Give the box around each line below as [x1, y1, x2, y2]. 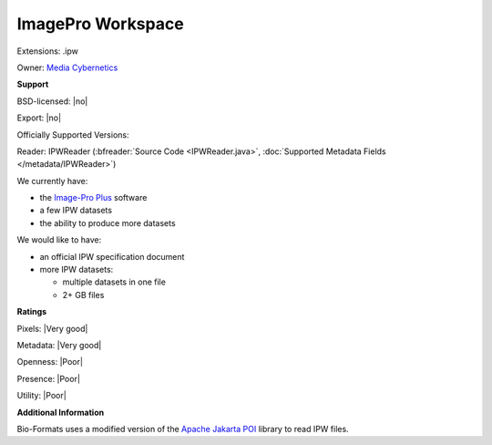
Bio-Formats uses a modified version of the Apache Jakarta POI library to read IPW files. [16, 423, 350, 434]
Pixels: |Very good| [16, 323, 88, 334]
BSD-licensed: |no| [16, 96, 88, 107]
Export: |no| [16, 112, 62, 123]
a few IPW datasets [39, 205, 113, 216]
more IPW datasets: [39, 264, 114, 275]
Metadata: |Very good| [16, 339, 102, 350]
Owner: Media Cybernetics [16, 62, 118, 73]
